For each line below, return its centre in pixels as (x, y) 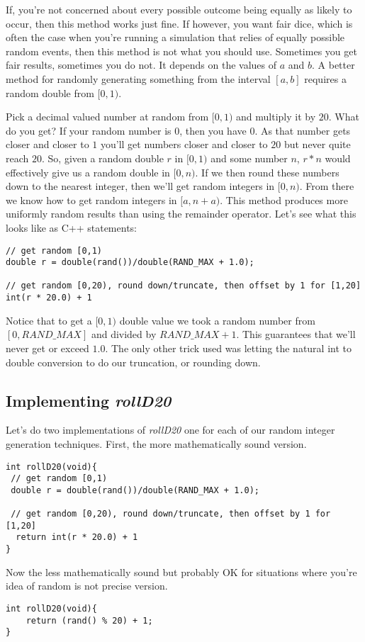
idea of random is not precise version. (87, 586)
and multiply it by (276, 117)
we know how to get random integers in (91, 199)
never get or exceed (47, 348)
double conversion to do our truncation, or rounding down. (133, 362)
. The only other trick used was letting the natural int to (229, 348)
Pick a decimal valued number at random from (107, 117)
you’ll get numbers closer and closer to (184, 144)
